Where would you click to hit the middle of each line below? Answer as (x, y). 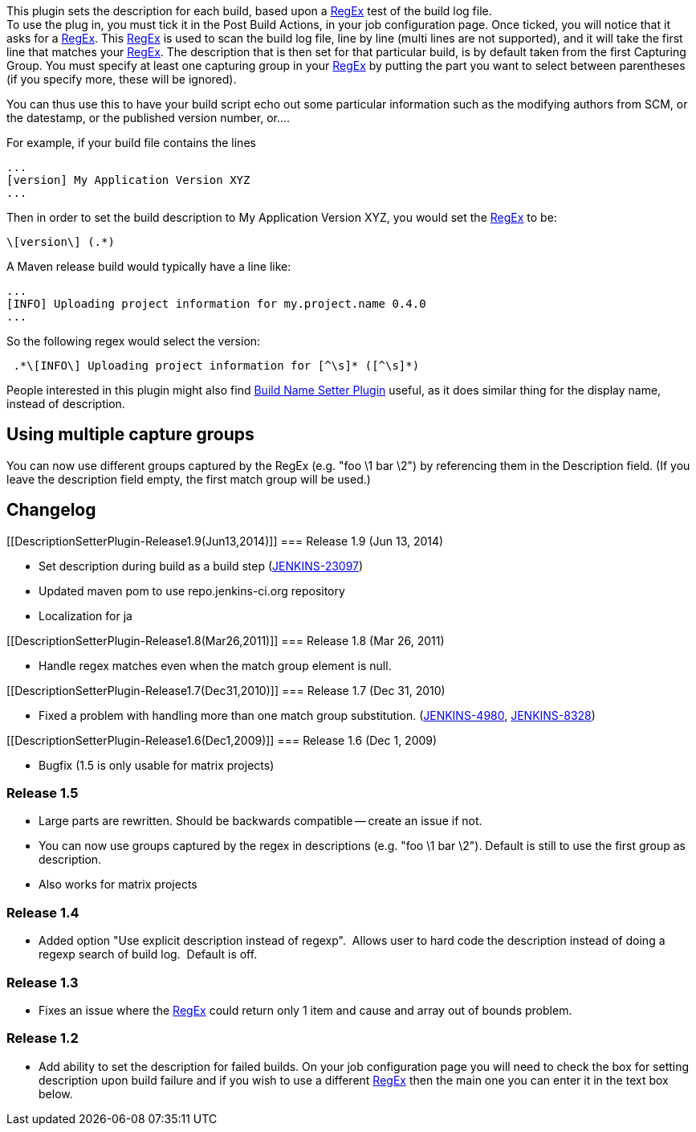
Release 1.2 (43, 1038)
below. (56, 1093)
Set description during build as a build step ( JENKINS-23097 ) (201, 566)
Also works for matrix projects (118, 885)
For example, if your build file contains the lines (131, 143)
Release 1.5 (43, 793)
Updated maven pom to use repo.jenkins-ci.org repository (192, 591)
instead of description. (66, 404)
